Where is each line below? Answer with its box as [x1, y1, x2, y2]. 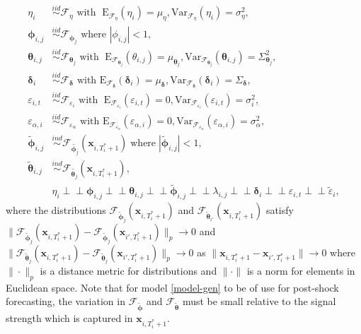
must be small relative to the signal [182, 294, 336, 309]
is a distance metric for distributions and [40, 263, 217, 278]
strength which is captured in [6, 311, 133, 326]
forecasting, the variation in [6, 294, 125, 309]
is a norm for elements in [246, 263, 355, 278]
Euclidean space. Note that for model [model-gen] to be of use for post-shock [6, 280, 339, 294]
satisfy [265, 203, 294, 217]
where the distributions [6, 203, 106, 217]
